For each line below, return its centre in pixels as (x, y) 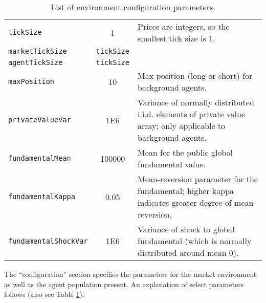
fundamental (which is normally (194, 241)
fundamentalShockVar (48, 241)
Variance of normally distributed (196, 102)
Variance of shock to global (186, 229)
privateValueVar (40, 120)
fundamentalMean (40, 158)
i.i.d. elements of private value (191, 114)
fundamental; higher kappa (186, 191)
